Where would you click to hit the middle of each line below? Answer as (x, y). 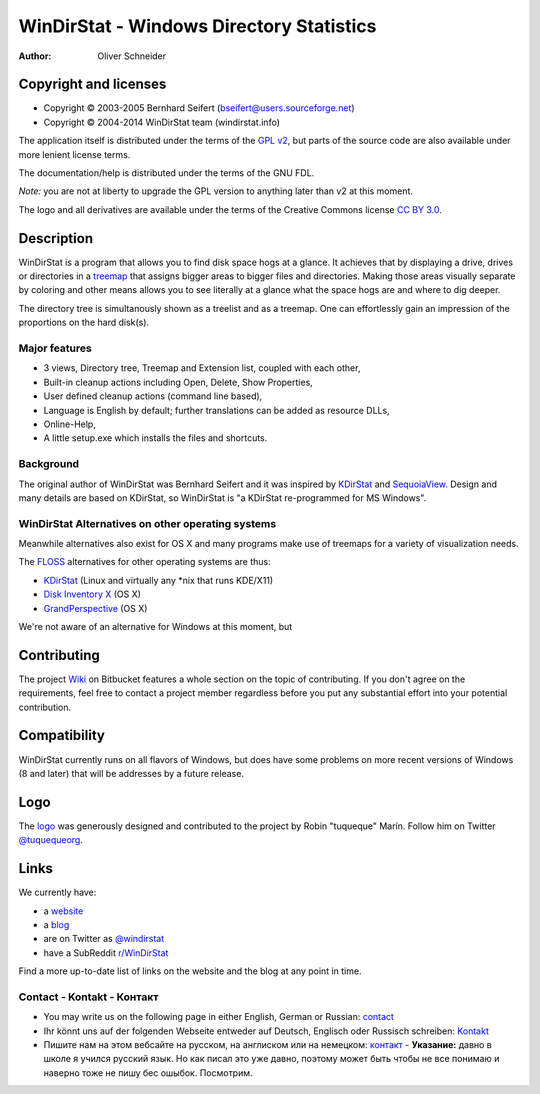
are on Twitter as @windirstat (104, 939)
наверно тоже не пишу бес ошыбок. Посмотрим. (148, 1072)
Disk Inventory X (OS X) (92, 594)
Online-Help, (70, 424)
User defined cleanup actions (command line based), (153, 396)
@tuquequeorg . (51, 840)
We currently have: (57, 892)
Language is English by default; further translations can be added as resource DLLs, (216, 410)
